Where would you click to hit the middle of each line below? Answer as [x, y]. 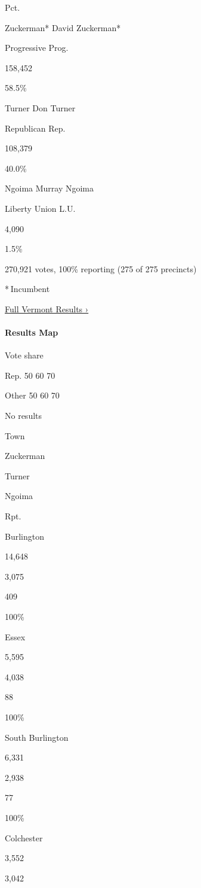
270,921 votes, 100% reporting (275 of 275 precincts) [101, 268]
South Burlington [37, 737]
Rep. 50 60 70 [30, 375]
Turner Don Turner [40, 107]
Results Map [32, 332]
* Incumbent [27, 289]
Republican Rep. [35, 128]
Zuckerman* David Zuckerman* [63, 27]
